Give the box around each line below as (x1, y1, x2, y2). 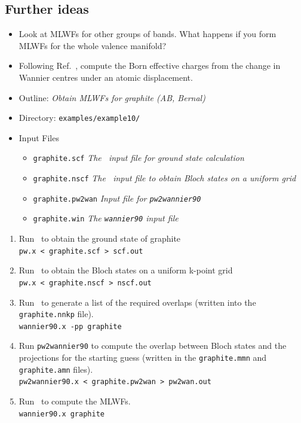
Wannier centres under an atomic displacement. (19, 71, 193, 83)
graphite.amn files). (19, 363, 93, 375)
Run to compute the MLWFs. (19, 395, 131, 407)
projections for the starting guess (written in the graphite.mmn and (19, 351, 267, 364)
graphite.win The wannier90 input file (33, 212, 179, 224)
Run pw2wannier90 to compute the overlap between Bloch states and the (19, 339, 287, 352)
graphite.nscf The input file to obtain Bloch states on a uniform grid (33, 172, 296, 184)
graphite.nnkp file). (19, 308, 94, 320)
